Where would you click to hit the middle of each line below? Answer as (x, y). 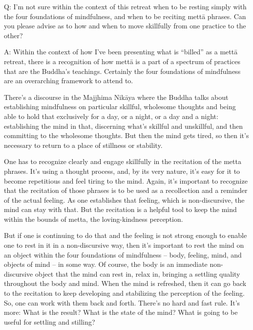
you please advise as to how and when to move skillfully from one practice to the (125, 26)
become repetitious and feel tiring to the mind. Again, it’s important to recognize (126, 180)
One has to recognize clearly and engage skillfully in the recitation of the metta (123, 161)
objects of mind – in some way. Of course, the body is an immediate (106, 264)
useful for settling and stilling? (50, 321)
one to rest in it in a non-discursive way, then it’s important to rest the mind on (124, 245)
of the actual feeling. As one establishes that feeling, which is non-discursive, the (124, 200)
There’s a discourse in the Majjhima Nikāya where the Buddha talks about (116, 97)
